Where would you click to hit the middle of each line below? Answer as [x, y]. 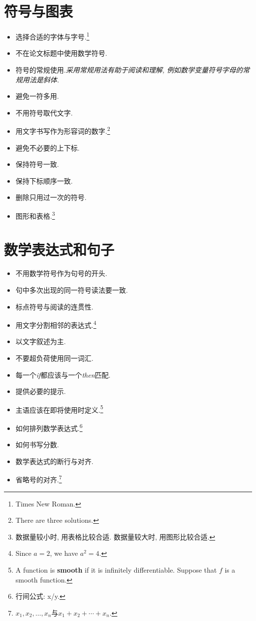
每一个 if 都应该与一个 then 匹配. [63, 374]
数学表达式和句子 [59, 250]
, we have [64, 553]
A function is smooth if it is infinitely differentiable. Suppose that [116, 570]
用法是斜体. [41, 79]
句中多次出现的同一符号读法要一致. [72, 290]
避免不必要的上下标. [48, 147]
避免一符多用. [37, 96]
